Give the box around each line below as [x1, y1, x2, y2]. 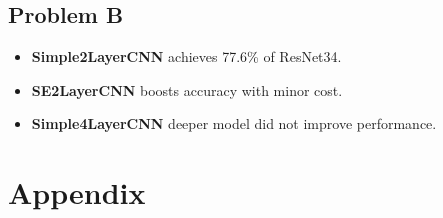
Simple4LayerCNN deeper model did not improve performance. [31, 113, 437, 134]
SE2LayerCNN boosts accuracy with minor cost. [31, 79, 343, 100]
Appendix [8, 172, 146, 213]
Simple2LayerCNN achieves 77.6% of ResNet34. [31, 46, 342, 67]
